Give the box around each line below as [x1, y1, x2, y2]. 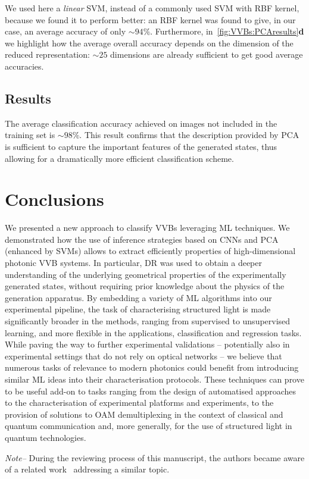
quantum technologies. [5, 431, 86, 443]
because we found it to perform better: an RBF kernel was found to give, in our [5, 13, 296, 26]
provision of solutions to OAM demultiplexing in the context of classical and [5, 408, 283, 420]
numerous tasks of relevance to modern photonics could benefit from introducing [5, 361, 299, 374]
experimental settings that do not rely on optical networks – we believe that [5, 349, 282, 362]
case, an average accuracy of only [5, 25, 126, 37]
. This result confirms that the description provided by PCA [79, 129, 299, 141]
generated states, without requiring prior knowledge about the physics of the [5, 280, 285, 292]
